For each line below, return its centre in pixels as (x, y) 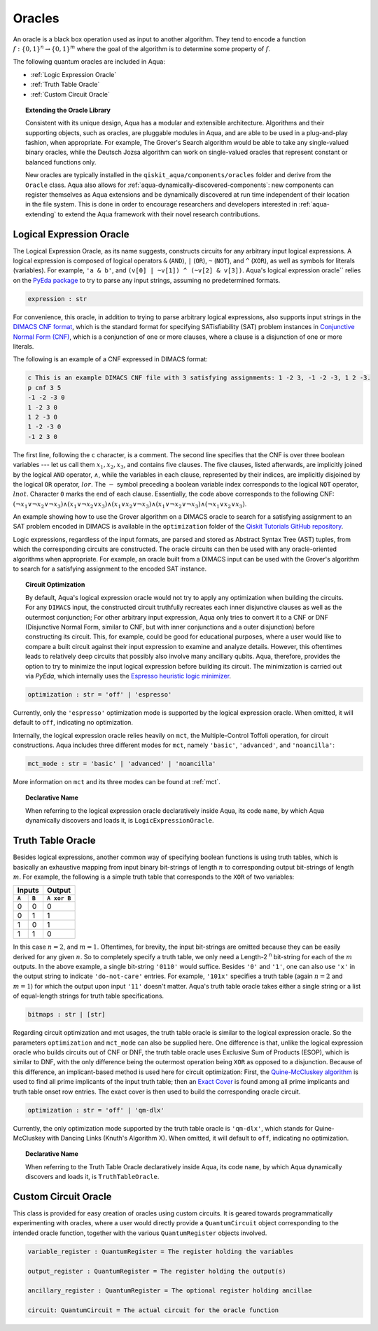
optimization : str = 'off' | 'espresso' (100, 694)
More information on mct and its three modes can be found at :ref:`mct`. (117, 782)
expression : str (57, 299)
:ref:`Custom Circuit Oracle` (70, 94)
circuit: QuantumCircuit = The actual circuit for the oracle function (153, 1310)
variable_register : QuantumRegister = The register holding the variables (161, 1251)
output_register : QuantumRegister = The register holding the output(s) (157, 1271)
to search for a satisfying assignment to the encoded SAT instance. (110, 569)
